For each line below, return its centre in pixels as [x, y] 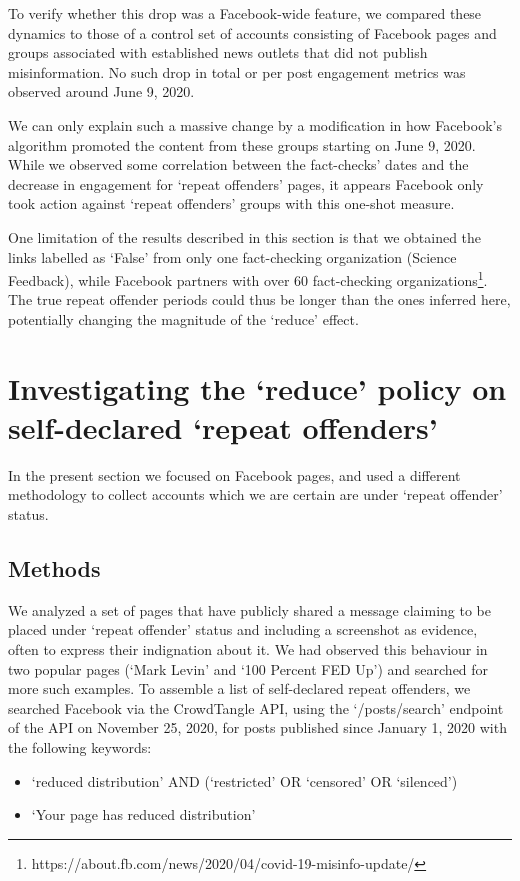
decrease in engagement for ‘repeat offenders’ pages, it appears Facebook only [246, 183]
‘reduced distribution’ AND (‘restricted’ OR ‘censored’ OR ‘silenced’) [244, 780]
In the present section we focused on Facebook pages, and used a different [234, 474]
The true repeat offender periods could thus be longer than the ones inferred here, [259, 299]
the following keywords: [80, 747]
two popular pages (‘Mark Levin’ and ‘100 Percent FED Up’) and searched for [248, 668]
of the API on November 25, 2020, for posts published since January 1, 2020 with [257, 727]
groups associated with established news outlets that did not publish [218, 52]
